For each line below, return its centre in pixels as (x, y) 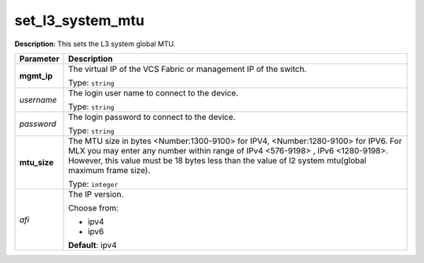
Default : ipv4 (92, 245)
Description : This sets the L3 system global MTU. (95, 44)
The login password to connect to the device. (152, 117)
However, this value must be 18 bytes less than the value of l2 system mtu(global (217, 160)
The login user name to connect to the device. (153, 92)
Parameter (39, 59)
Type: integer (93, 184)
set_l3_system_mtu (79, 20)
